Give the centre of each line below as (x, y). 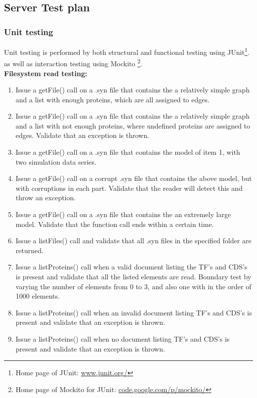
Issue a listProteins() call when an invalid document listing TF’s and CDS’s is (134, 312)
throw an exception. (46, 198)
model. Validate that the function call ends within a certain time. (115, 224)
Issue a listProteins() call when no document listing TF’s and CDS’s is (123, 338)
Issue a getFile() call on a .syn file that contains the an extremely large (123, 214)
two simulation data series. (56, 161)
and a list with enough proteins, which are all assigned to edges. (112, 99)
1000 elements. (38, 296)
